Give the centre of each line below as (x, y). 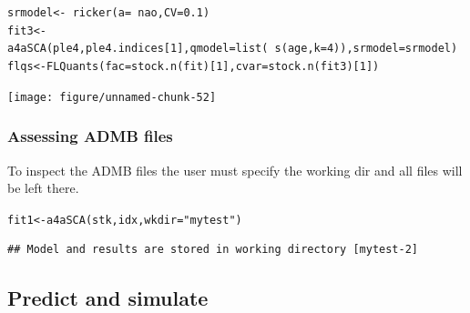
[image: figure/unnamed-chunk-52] (112, 97)
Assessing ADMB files (90, 136)
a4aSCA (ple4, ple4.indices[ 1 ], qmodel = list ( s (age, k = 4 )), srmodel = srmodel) (233, 49)
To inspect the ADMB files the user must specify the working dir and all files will (235, 170)
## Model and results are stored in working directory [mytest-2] (213, 250)
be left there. (43, 188)
